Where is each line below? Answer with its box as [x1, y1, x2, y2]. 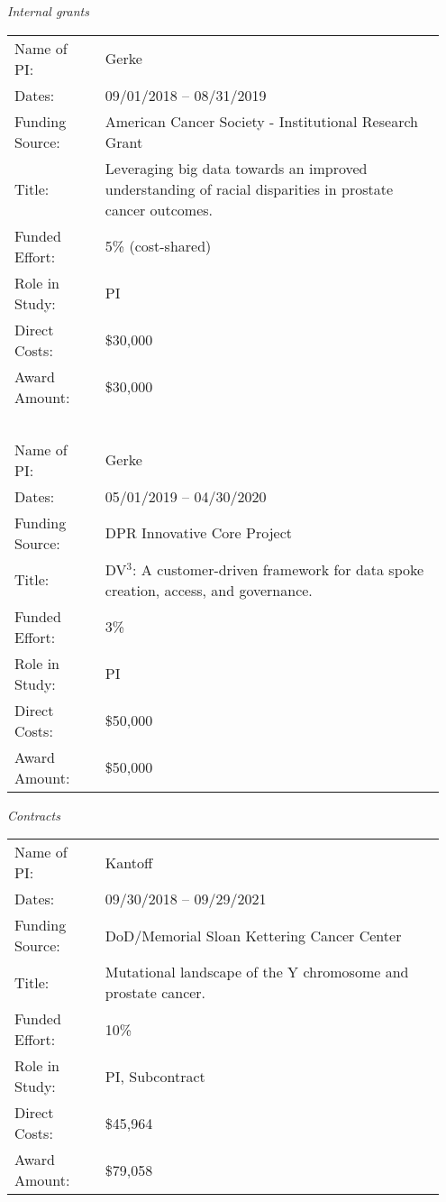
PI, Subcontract [105, 1065, 205, 1087]
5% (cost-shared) [105, 235, 212, 257]
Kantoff [105, 851, 153, 873]
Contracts [7, 805, 60, 824]
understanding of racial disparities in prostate [105, 178, 394, 199]
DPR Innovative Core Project [105, 522, 292, 544]
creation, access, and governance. [105, 579, 313, 601]
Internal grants [7, 2, 89, 20]
